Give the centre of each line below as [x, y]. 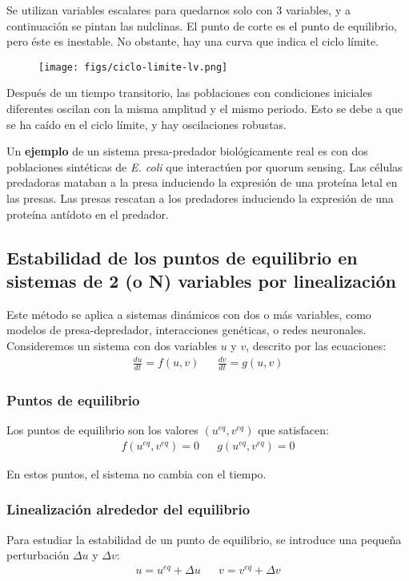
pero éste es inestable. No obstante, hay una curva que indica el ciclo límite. [193, 41]
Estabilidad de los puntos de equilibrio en [182, 257]
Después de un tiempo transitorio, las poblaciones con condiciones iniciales [189, 93]
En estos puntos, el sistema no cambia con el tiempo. [136, 473]
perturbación [38, 555]
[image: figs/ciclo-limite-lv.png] [133, 67]
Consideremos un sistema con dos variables [112, 345]
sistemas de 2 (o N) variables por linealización [202, 280]
